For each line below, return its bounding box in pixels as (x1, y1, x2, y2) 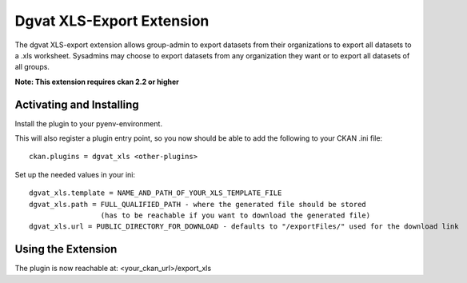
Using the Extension (14, 242, 118, 256)
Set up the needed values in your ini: (14, 169, 136, 179)
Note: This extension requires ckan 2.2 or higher (14, 77, 180, 86)
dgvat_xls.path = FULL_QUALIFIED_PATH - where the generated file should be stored (29, 200, 367, 209)
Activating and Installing (14, 98, 139, 111)
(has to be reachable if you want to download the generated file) (100, 210, 371, 220)
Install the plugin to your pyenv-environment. (14, 118, 163, 128)
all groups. (14, 62, 50, 72)
